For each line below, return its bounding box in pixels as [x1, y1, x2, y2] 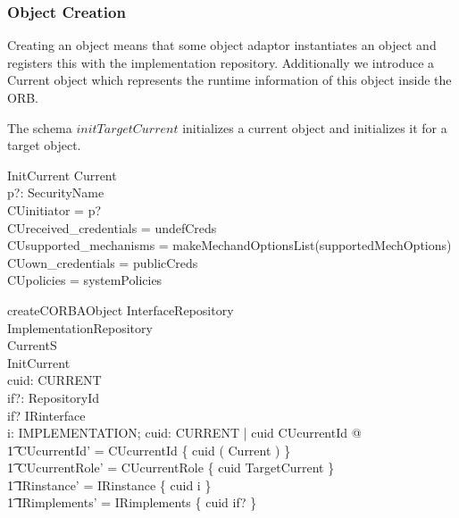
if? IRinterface [7, 405, 86, 424]
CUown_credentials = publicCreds [7, 253, 198, 272]
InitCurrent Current [7, 165, 117, 184]
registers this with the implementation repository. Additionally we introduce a [7, 53, 435, 71]
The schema [7, 118, 72, 137]
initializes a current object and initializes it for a [182, 118, 447, 137]
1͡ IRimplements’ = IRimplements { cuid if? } [7, 493, 257, 512]
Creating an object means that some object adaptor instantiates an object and [7, 36, 437, 54]
